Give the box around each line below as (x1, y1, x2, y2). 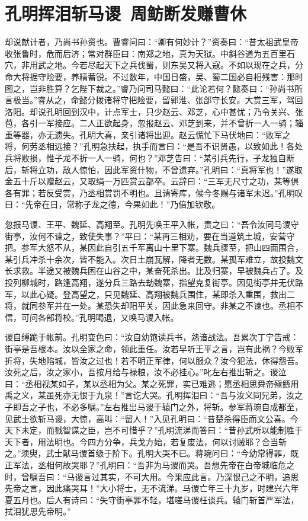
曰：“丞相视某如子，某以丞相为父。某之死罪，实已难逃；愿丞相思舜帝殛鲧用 (5, 377, 299, 389)
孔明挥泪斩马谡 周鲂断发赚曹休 (5, 1, 247, 25)
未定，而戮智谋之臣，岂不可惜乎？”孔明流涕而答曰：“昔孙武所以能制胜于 (21, 424, 303, 436)
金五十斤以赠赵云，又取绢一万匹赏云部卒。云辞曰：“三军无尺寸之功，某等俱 (5, 175, 299, 187)
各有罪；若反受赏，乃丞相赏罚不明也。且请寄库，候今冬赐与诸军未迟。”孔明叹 (5, 186, 303, 199)
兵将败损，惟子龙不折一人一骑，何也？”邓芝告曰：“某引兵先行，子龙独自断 (5, 152, 295, 164)
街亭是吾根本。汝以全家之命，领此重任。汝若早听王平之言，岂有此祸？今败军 (5, 342, 303, 354)
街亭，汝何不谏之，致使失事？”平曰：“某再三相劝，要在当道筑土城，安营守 (5, 229, 295, 242)
